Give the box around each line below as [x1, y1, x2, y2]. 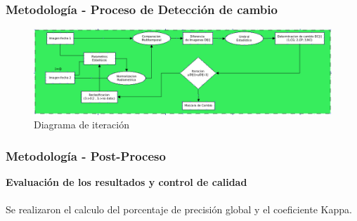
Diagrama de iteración [34, 117, 129, 132]
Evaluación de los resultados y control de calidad [6, 175, 247, 189]
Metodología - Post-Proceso [6, 147, 166, 164]
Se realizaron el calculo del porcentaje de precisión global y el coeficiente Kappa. [6, 202, 352, 217]
